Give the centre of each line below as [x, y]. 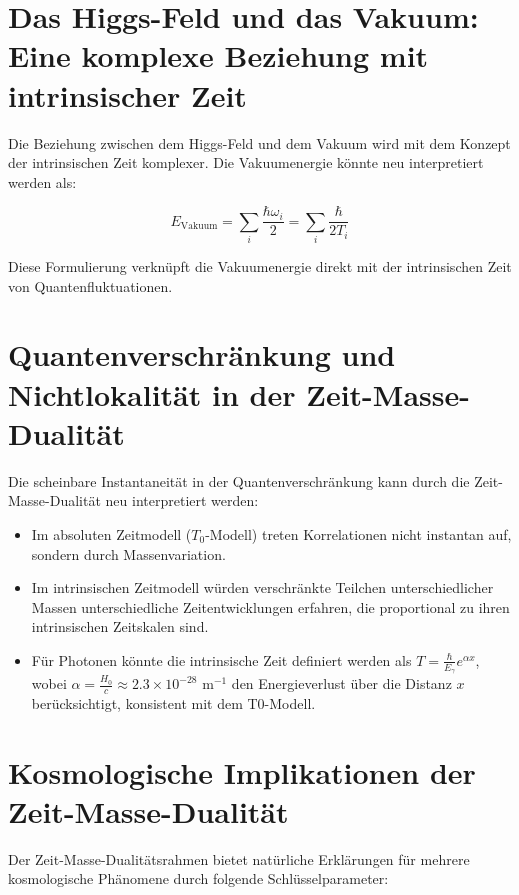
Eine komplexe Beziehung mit [218, 55]
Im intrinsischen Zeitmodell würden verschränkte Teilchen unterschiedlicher [262, 587]
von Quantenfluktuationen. [90, 285]
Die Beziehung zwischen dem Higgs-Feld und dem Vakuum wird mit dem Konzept [259, 142]
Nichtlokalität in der [152, 393]
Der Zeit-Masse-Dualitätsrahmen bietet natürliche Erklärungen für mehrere [239, 858]
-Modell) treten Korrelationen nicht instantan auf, [358, 533]
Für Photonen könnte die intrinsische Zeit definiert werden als [221, 659]
